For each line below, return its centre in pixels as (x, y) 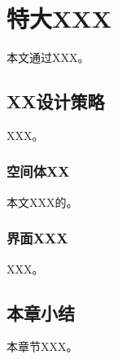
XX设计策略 (56, 101)
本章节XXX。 (42, 346)
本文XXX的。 (42, 201)
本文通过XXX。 (48, 57)
